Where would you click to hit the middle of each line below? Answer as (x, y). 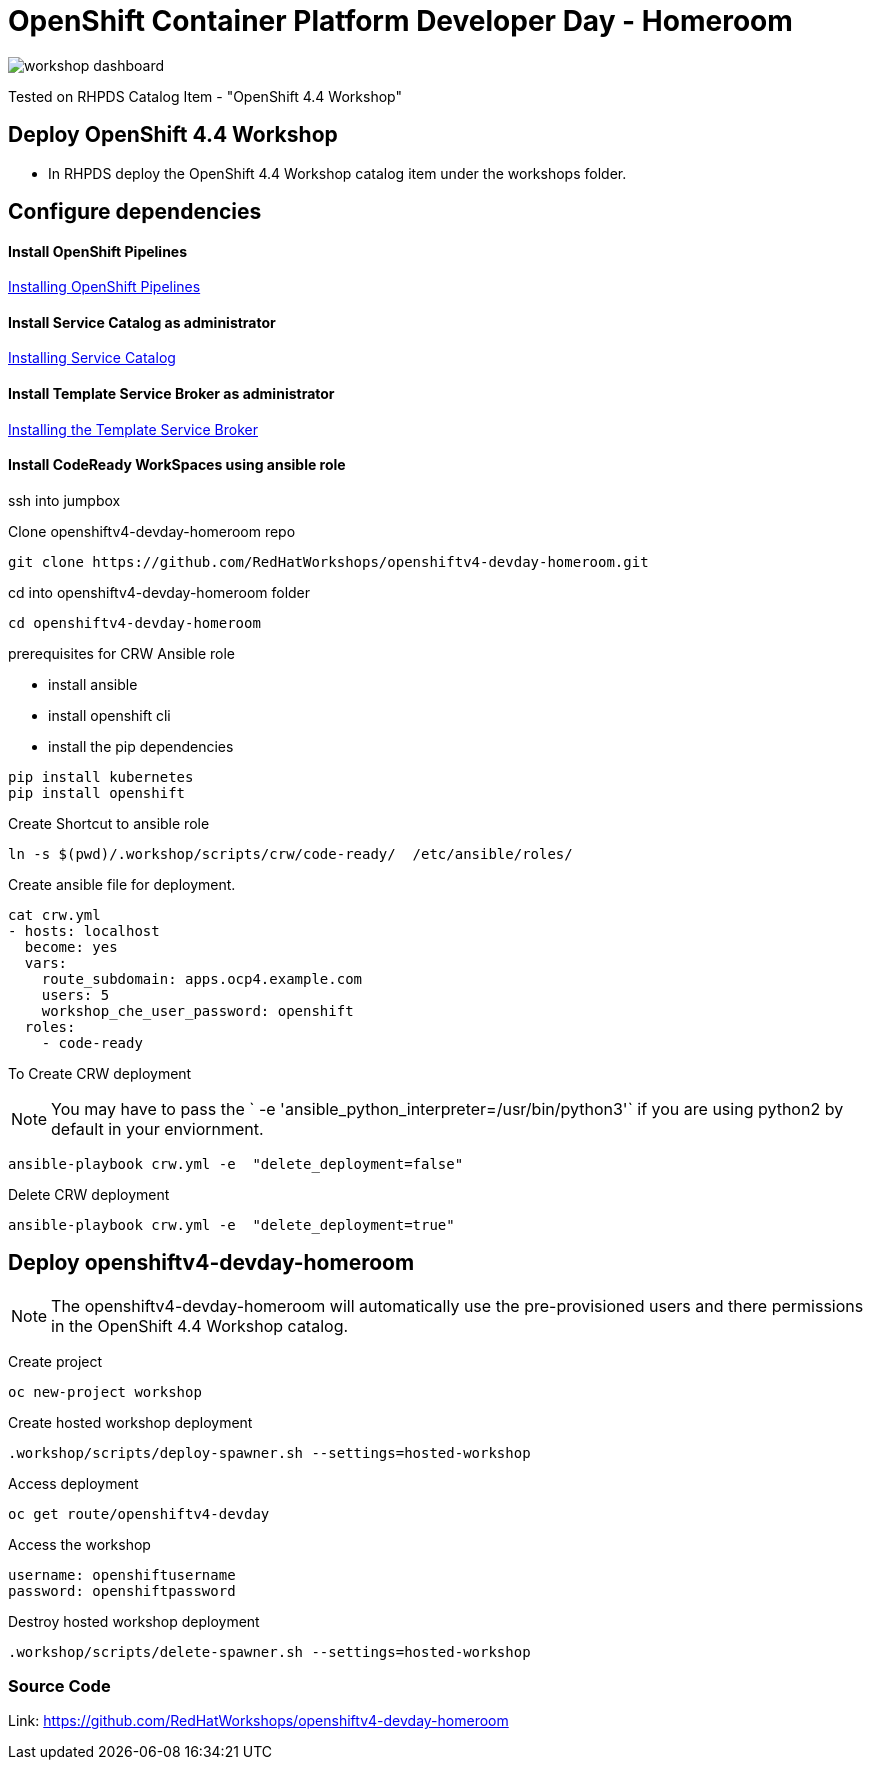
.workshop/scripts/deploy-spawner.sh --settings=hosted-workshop (269, 1452)
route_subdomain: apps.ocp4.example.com (202, 978)
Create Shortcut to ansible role (109, 823)
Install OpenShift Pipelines (98, 251)
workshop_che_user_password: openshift (197, 1010)
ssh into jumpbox (64, 500)
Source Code (59, 1686)
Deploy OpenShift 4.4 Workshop (173, 135)
